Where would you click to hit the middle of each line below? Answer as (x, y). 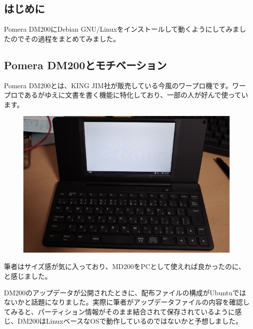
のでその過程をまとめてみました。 (65, 38)
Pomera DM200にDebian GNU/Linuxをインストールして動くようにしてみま (122, 29)
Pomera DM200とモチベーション (86, 65)
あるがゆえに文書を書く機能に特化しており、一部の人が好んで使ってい (136, 95)
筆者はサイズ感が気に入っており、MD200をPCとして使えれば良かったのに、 (125, 266)
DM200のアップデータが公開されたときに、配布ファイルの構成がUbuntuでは (125, 292)
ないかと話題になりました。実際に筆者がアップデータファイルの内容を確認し (127, 302)
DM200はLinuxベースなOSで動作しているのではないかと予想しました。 (130, 321)
